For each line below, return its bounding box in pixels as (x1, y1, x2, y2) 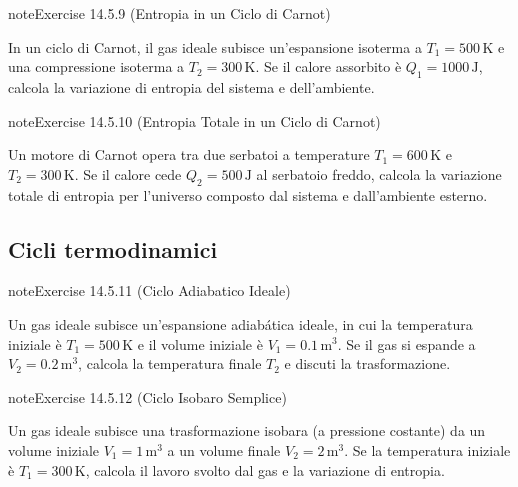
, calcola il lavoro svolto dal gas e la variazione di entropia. (85, 459, 445, 480)
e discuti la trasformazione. (284, 353, 451, 374)
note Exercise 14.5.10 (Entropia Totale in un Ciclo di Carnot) (8, 110, 381, 131)
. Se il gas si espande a (337, 333, 476, 354)
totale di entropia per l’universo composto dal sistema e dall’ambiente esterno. (8, 184, 488, 205)
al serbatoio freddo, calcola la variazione (256, 163, 502, 184)
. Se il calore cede (74, 163, 182, 184)
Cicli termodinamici (8, 233, 218, 264)
